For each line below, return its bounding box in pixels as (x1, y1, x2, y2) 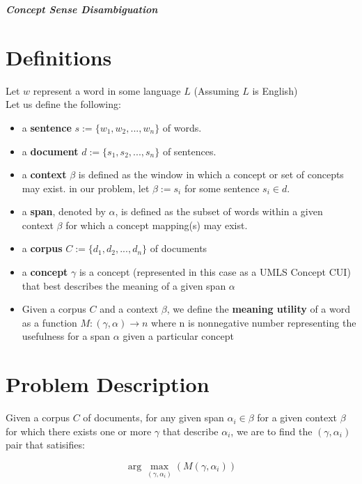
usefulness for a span (22, 329, 111, 343)
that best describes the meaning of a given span (22, 278, 226, 292)
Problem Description (6, 370, 210, 398)
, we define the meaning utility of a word (166, 302, 350, 316)
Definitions (6, 42, 112, 71)
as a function (22, 315, 77, 329)
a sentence (22, 120, 72, 134)
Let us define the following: (6, 97, 121, 111)
